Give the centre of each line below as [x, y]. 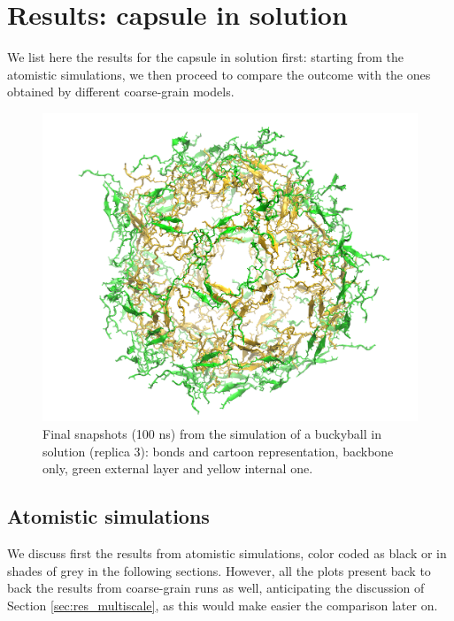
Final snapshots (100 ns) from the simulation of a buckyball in [212, 434]
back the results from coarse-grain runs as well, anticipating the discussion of [216, 588]
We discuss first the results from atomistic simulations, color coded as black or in [227, 553]
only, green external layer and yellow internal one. [178, 468]
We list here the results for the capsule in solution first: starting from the [205, 57]
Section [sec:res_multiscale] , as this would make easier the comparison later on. [223, 605]
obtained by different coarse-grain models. [121, 92]
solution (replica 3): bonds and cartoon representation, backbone [218, 451]
